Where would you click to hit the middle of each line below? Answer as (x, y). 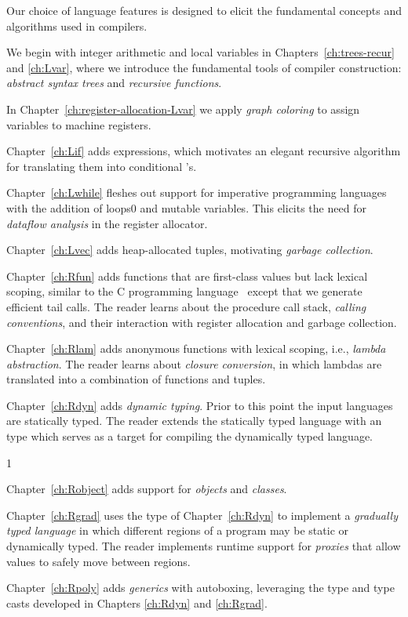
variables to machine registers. (79, 124)
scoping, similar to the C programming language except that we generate (184, 291)
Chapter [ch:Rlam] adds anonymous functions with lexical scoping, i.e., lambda (196, 348)
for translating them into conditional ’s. (102, 166)
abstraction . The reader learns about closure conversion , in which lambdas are (194, 363)
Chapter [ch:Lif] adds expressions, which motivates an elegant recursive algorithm (204, 151)
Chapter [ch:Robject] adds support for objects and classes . (147, 489)
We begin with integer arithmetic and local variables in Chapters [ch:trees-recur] (200, 52)
